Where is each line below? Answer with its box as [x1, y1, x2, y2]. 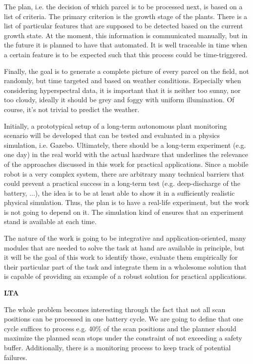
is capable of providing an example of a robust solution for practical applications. [4, 271, 247, 281]
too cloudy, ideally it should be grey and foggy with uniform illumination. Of [4, 94, 234, 105]
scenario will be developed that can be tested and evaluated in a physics [4, 130, 220, 140]
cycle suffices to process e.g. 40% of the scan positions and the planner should [4, 323, 236, 333]
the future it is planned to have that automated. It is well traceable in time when [4, 40, 247, 50]
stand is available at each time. [4, 216, 97, 227]
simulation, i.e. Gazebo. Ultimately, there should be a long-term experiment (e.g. [4, 139, 246, 150]
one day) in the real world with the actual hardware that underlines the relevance [4, 149, 249, 159]
